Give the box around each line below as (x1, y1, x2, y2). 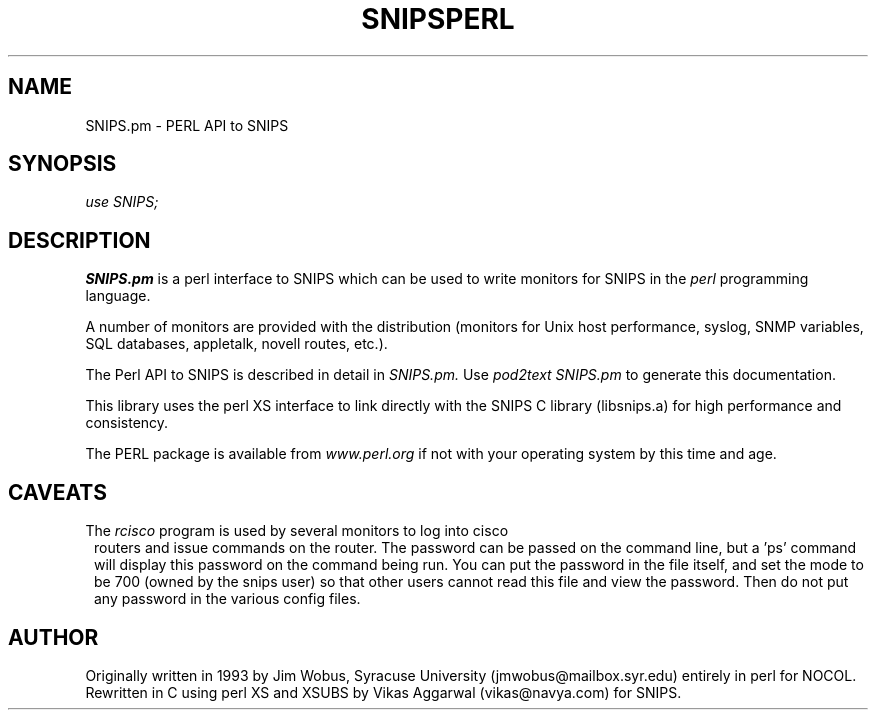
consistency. (85, 414, 169, 432)
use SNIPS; (85, 193, 159, 211)
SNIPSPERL (361, 2, 515, 36)
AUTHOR (8, 624, 99, 650)
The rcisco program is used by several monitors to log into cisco (85, 522, 509, 540)
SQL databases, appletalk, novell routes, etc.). (85, 335, 388, 353)
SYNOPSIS (8, 151, 117, 177)
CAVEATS (8, 479, 107, 505)
